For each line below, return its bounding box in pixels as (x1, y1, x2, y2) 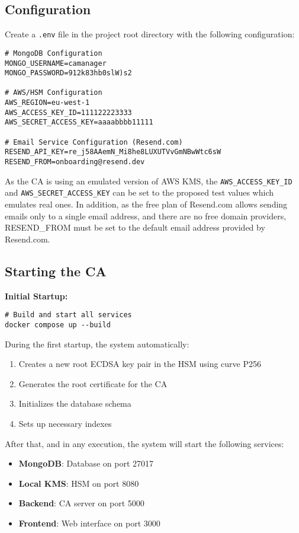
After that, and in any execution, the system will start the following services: (5, 437, 284, 449)
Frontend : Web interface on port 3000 (18, 516, 160, 529)
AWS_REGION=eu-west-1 (5, 98, 90, 107)
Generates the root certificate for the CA (18, 377, 168, 390)
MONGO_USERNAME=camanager (5, 59, 107, 68)
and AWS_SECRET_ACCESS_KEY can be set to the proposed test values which (5, 186, 274, 199)
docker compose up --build (5, 320, 111, 329)
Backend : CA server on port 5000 (18, 497, 144, 509)
